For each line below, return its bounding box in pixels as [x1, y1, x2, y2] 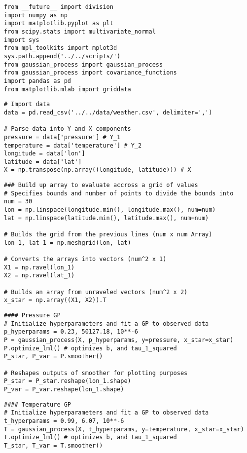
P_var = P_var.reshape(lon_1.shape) [4, 385, 124, 393]
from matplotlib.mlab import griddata [4, 85, 131, 93]
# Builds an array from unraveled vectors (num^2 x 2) [4, 288, 188, 296]
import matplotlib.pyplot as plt [4, 20, 113, 27]
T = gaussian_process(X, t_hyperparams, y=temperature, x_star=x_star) [4, 425, 244, 433]
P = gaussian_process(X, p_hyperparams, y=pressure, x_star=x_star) [4, 336, 234, 343]
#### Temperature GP [4, 401, 71, 408]
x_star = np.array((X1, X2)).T [4, 297, 106, 304]
